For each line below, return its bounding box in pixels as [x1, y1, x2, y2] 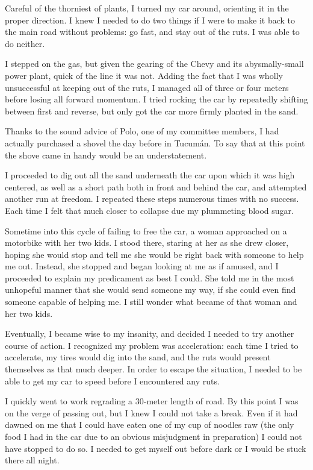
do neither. [5, 37, 45, 49]
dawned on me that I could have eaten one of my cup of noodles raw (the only [5, 418, 294, 431]
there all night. [5, 454, 60, 466]
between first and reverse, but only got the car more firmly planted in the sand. [5, 104, 299, 117]
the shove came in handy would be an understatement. [5, 148, 207, 161]
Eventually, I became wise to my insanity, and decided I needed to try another [5, 327, 294, 340]
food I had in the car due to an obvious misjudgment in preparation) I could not [5, 430, 302, 442]
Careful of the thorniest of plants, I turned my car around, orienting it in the [5, 2, 289, 14]
